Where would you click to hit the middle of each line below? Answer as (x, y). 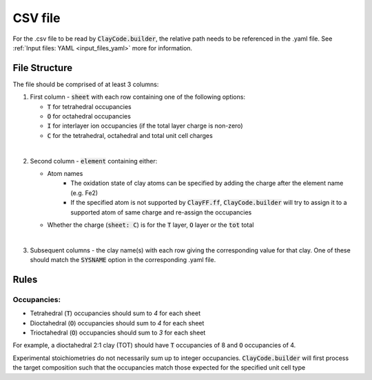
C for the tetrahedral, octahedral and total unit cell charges (130, 135)
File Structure (42, 68)
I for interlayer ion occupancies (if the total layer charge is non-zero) (145, 126)
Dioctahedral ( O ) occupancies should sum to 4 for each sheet (117, 323)
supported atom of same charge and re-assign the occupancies (161, 212)
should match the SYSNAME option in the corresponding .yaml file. (123, 260)
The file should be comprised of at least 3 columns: (86, 84)
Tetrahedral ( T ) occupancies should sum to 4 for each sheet (115, 313)
